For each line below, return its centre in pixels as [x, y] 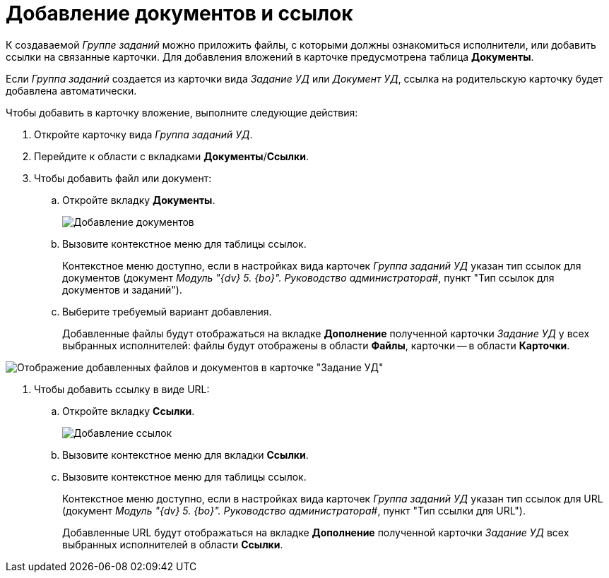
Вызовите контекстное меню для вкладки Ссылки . [185, 454]
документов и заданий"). [122, 289]
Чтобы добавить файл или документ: [123, 178]
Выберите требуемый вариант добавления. [167, 311]
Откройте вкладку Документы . [139, 200]
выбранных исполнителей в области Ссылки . [173, 544]
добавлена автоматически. [71, 90]
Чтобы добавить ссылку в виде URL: [122, 389]
